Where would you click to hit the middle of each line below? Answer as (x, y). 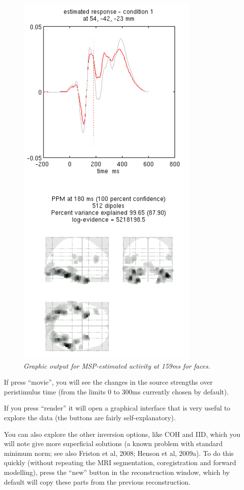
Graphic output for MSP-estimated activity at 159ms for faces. (117, 365)
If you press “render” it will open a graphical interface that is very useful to (117, 408)
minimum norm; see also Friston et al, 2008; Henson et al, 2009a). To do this (119, 453)
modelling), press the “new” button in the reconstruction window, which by (117, 472)
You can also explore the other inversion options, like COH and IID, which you (122, 434)
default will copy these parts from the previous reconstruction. (97, 481)
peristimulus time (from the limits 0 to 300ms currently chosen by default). (116, 391)
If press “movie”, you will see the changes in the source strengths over (108, 382)
